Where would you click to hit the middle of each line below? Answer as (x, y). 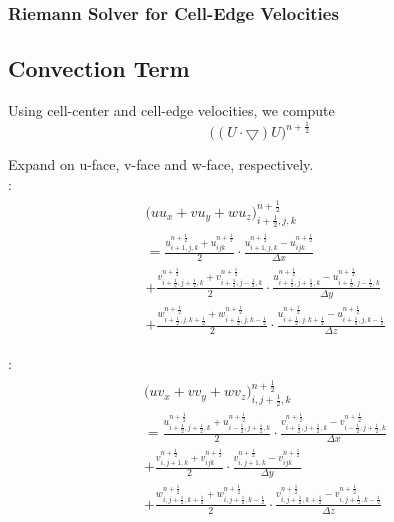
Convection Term (99, 68)
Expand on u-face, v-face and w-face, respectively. (161, 164)
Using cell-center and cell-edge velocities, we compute (171, 110)
